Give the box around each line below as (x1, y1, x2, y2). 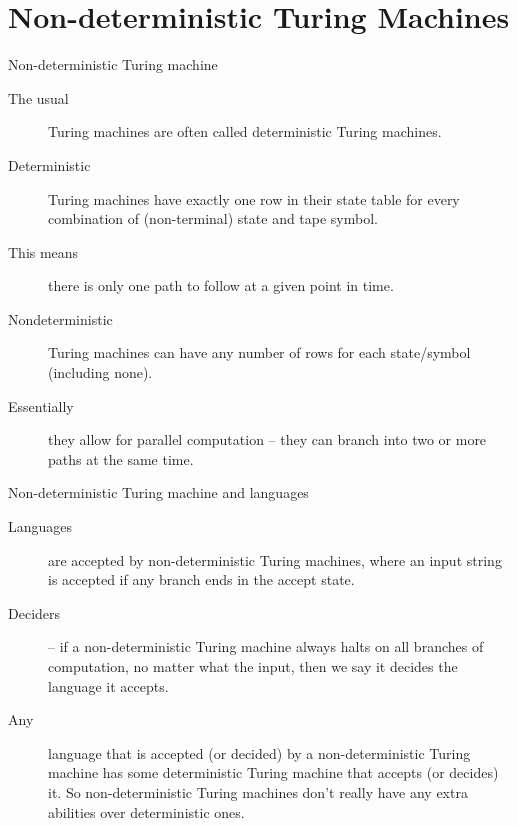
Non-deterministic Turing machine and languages (8, 482, 309, 503)
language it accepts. (48, 675, 169, 696)
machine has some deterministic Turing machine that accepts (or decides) (48, 762, 499, 783)
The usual (8, 87, 69, 108)
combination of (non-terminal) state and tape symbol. (48, 208, 378, 229)
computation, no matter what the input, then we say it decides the (48, 656, 458, 676)
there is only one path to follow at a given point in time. (48, 275, 394, 296)
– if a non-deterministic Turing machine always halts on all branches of (48, 636, 484, 657)
